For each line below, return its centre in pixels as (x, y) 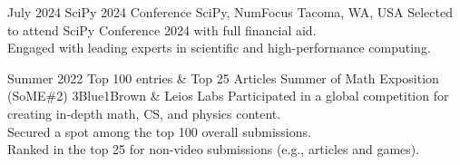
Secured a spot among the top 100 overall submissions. (159, 131)
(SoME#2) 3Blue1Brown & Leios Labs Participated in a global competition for (228, 96)
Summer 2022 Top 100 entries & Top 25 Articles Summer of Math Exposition (223, 78)
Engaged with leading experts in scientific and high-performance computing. (219, 48)
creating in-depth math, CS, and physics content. (144, 113)
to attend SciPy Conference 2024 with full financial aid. (162, 29)
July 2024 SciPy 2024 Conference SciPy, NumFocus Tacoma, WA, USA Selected (230, 12)
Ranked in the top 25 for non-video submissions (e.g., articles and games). (214, 149)
